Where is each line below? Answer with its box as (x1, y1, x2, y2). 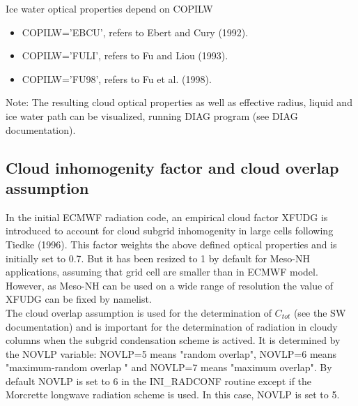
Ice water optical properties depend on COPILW (6, 1, 213, 15)
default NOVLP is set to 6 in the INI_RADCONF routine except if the (6, 373, 312, 388)
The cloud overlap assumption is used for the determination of (6, 305, 272, 319)
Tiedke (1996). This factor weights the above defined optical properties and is (6, 236, 337, 251)
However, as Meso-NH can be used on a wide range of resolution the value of (6, 278, 334, 292)
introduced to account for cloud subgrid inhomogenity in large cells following (6, 223, 334, 238)
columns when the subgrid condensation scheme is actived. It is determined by (6, 333, 341, 347)
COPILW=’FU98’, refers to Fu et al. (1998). (22, 71, 212, 86)
